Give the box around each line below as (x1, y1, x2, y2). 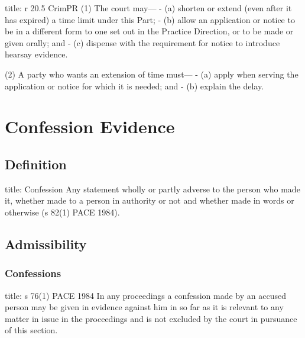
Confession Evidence (5, 114, 175, 139)
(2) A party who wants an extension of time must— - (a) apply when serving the (5, 67, 298, 80)
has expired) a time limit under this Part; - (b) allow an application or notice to (5, 13, 295, 25)
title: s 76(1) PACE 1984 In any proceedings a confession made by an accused (5, 289, 286, 301)
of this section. (5, 324, 58, 336)
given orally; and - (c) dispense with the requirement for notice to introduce (5, 36, 280, 49)
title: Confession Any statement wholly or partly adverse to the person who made (5, 182, 300, 195)
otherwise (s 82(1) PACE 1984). (5, 205, 120, 218)
